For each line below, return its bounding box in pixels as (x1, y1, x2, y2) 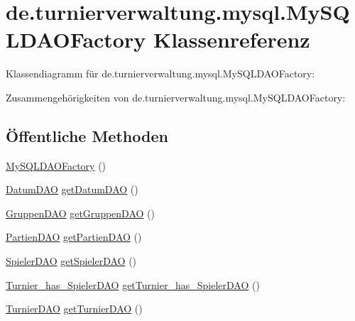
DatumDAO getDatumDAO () (6, 182, 138, 197)
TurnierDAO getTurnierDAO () (6, 301, 143, 316)
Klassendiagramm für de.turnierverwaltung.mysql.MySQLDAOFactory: (6, 66, 315, 81)
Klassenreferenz (153, 25, 310, 54)
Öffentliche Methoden (6, 124, 168, 146)
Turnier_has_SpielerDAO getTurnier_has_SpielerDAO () (6, 277, 260, 292)
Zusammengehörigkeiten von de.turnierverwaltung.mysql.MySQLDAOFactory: (6, 89, 346, 104)
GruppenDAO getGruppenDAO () (6, 205, 155, 220)
